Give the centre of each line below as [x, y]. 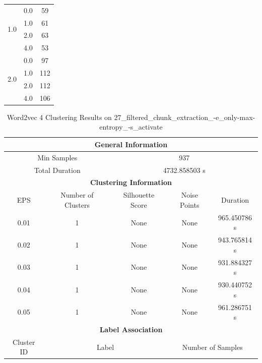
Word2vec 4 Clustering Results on [59, 117]
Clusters [77, 204]
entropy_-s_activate [131, 127]
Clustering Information [131, 182]
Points [190, 204]
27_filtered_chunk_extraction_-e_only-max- [185, 117]
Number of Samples [212, 347]
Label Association [131, 329]
